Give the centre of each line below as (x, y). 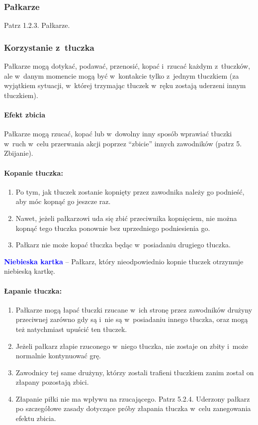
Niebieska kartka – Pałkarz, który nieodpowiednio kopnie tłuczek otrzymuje (124, 261)
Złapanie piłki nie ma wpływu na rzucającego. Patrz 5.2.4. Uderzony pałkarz (133, 398)
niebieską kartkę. (30, 271)
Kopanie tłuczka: (34, 172)
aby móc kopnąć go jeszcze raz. (63, 201)
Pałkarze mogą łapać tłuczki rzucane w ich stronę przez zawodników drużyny (134, 309)
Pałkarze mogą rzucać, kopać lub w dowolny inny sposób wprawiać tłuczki (118, 134)
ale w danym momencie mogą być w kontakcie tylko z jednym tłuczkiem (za (122, 75)
